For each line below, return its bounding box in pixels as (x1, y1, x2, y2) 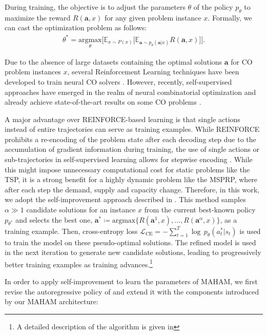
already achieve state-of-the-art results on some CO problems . (5, 96, 201, 107)
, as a (220, 214, 237, 225)
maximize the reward (5, 12, 71, 23)
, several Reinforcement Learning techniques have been (67, 66, 239, 77)
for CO (231, 56, 253, 67)
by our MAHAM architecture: (5, 296, 98, 307)
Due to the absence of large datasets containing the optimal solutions (5, 56, 222, 67)
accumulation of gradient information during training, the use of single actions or (5, 144, 260, 154)
